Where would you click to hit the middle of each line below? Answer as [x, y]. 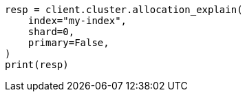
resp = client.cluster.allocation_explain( [124, 10]
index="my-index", [77, 21]
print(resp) [37, 65]
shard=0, [51, 32]
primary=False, [68, 43]
